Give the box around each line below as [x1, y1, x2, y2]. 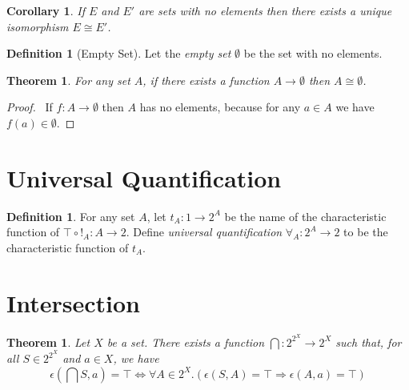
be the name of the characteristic [224, 207, 387, 224]
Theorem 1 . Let [6, 333, 90, 350]
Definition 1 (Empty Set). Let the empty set [6, 45, 231, 62]
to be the [343, 223, 388, 240]
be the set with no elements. [243, 45, 383, 62]
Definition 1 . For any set [6, 207, 135, 224]
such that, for [335, 333, 402, 350]
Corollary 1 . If [6, 2, 85, 18]
